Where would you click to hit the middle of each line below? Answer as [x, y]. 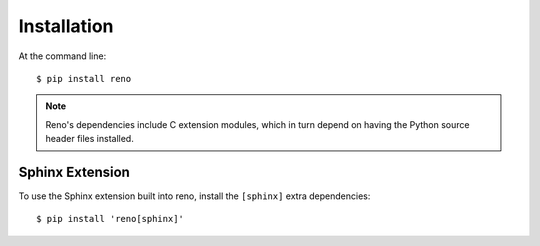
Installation [66, 26]
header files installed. [89, 139]
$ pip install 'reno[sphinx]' [110, 219]
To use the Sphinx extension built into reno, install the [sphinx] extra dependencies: [194, 196]
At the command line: [62, 56]
